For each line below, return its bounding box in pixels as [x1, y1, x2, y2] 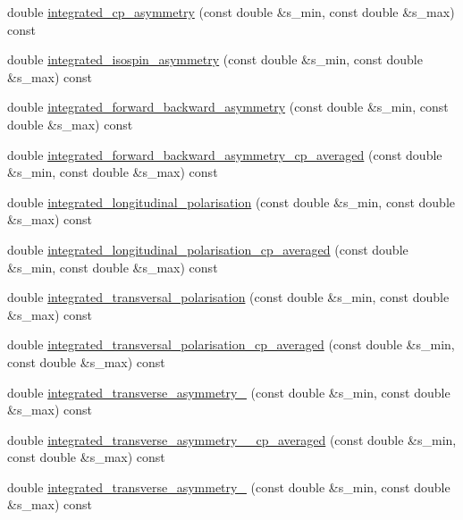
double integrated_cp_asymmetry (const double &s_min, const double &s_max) [7, 3, 455, 21]
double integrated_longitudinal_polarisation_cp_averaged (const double [7, 239, 408, 258]
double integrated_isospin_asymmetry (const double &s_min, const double [7, 50, 423, 69]
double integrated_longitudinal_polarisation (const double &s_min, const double [7, 192, 455, 211]
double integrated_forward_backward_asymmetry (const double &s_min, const [7, 97, 449, 116]
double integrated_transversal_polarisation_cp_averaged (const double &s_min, [7, 335, 455, 354]
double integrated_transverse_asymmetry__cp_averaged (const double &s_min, [7, 430, 457, 449]
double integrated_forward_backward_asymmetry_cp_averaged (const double [7, 145, 442, 164]
